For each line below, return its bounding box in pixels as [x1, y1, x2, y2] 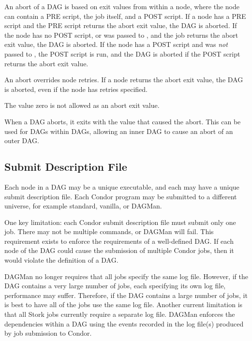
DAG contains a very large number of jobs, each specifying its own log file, [4, 281, 226, 291]
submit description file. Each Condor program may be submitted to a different [4, 191, 237, 201]
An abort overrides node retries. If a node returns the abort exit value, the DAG [4, 74, 243, 85]
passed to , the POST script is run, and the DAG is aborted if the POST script [4, 48, 240, 59]
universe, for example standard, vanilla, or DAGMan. [4, 201, 162, 211]
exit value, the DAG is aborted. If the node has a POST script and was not [4, 39, 228, 49]
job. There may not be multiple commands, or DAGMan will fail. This [4, 226, 214, 237]
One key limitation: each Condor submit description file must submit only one [4, 217, 236, 227]
